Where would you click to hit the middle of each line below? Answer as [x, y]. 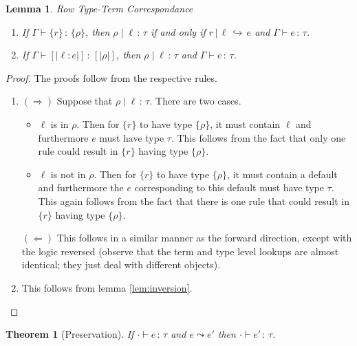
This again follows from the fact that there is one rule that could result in [194, 201]
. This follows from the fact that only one [258, 137]
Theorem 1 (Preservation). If [70, 334]
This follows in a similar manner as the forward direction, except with [204, 238]
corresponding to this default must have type [229, 187]
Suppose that [85, 101]
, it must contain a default [282, 174]
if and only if [178, 31]
